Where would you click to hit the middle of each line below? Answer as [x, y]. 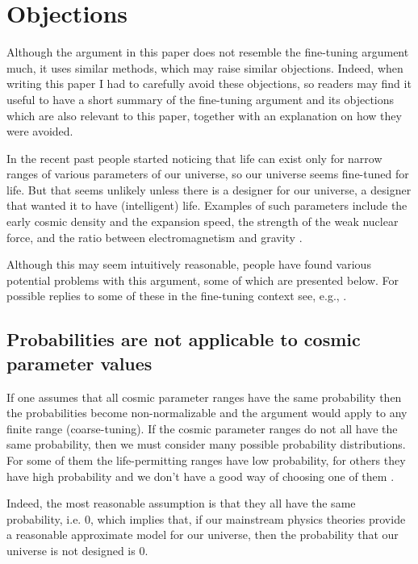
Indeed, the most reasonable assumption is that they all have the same [181, 503]
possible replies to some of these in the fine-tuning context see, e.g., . [177, 296]
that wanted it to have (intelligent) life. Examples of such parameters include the [207, 205]
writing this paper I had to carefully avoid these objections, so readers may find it [209, 84]
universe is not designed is [71, 550]
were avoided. [40, 131]
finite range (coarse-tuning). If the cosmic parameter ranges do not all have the [202, 428]
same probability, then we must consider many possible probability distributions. [206, 444]
